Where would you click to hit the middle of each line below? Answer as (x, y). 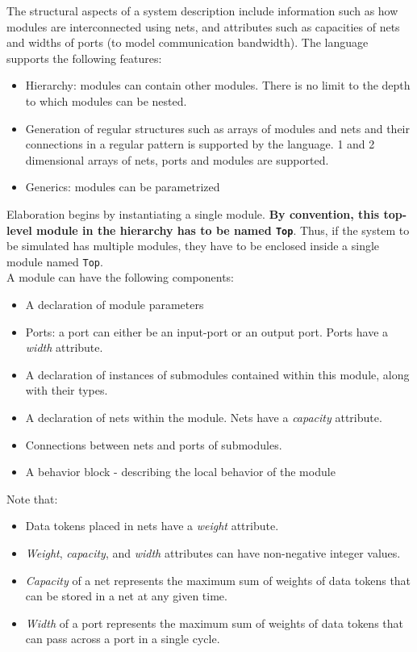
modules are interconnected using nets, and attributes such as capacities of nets (203, 26)
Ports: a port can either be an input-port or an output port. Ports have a (207, 331)
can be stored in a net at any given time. (126, 596)
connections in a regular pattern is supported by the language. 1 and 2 (200, 144)
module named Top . (55, 261)
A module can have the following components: (121, 277)
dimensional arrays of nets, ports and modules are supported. (177, 159)
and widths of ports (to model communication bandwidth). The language (188, 42)
